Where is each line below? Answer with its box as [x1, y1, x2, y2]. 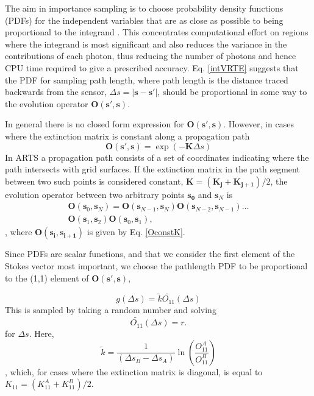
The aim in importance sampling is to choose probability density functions [5, 2, 284, 14]
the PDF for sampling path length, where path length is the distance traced [5, 73, 288, 86]
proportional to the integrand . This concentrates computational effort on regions [5, 26, 309, 38]
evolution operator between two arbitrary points [5, 188, 185, 200]
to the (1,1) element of [5, 271, 89, 284]
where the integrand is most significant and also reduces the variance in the [5, 37, 287, 50]
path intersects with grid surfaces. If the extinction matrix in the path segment [5, 163, 300, 175]
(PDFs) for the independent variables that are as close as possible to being [5, 13, 284, 26]
